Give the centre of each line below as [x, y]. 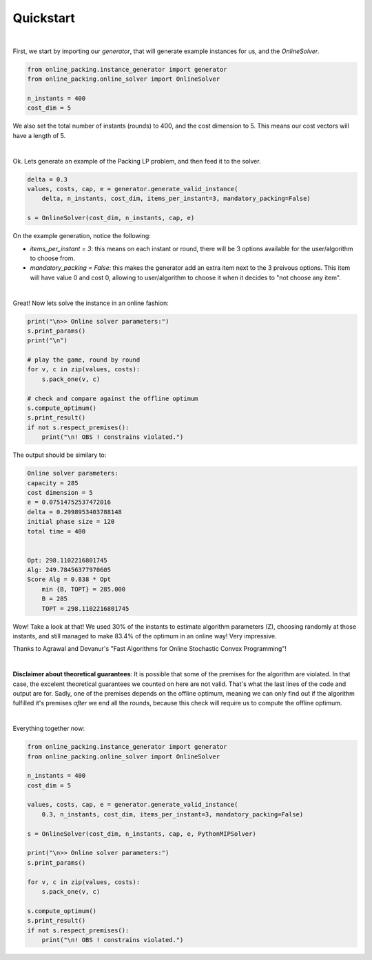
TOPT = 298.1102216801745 [85, 608]
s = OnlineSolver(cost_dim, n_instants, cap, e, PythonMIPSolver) [142, 834]
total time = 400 [56, 531]
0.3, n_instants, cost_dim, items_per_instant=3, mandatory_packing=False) [173, 814]
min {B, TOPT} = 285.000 [84, 589]
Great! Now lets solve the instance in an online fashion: [91, 303]
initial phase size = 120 [71, 522]
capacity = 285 [53, 483]
